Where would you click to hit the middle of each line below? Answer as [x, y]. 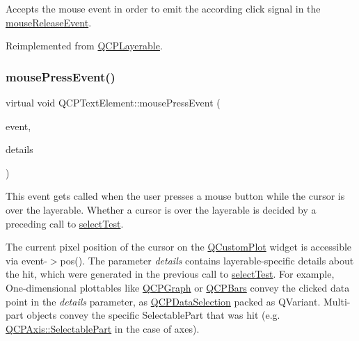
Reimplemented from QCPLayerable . [84, 46]
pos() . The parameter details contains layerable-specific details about [207, 260]
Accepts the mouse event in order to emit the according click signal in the [163, 8]
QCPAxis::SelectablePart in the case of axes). [103, 328]
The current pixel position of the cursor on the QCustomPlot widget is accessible [179, 247]
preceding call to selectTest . [65, 223]
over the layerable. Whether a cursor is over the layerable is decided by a [161, 209]
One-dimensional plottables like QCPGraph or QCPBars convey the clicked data [178, 287]
